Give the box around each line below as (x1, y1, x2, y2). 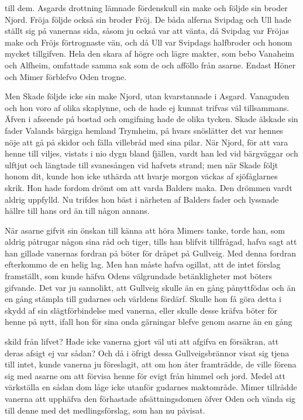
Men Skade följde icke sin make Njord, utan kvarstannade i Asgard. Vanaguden (5, 90, 290, 102)
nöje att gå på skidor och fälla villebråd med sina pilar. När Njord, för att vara (5, 136, 288, 148)
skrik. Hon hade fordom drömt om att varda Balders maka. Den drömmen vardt (5, 181, 292, 193)
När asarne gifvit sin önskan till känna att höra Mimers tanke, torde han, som (5, 224, 285, 236)
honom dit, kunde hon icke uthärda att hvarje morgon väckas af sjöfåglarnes (5, 170, 278, 182)
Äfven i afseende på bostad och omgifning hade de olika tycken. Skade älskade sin (5, 113, 298, 125)
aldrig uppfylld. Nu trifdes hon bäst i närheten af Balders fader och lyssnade (5, 193, 279, 205)
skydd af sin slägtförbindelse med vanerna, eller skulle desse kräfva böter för (5, 304, 278, 316)
